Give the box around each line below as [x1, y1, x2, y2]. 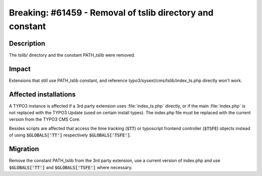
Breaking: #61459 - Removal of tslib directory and [9, 7, 213, 18]
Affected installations [9, 90, 76, 98]
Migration [9, 145, 39, 153]
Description [9, 39, 46, 48]
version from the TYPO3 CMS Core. [9, 116, 81, 122]
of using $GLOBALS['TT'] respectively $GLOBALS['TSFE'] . [9, 132, 131, 138]
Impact [9, 64, 31, 73]
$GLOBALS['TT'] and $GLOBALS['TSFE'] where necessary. [9, 164, 133, 170]
